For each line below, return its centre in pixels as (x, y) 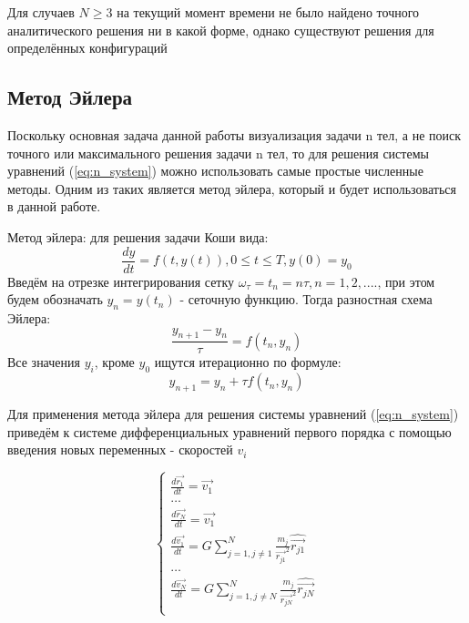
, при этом (406, 281)
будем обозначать (55, 299)
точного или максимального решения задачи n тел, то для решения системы (218, 153)
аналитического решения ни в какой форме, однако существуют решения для (221, 30)
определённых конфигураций (87, 48)
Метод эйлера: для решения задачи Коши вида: (138, 236)
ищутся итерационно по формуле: (248, 362)
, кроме (114, 362)
